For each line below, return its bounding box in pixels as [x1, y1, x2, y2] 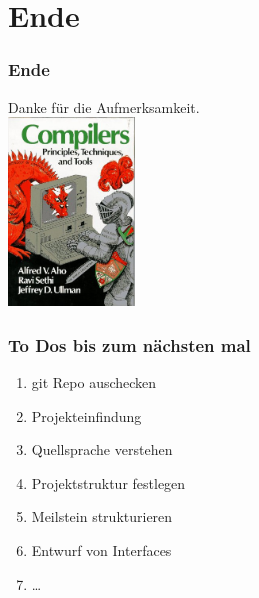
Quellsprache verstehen [31, 439, 173, 460]
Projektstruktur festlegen [31, 472, 186, 493]
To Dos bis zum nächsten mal [8, 332, 251, 357]
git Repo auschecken [31, 371, 157, 392]
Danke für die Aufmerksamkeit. [8, 96, 200, 117]
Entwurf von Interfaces [31, 539, 172, 560]
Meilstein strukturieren [31, 506, 173, 527]
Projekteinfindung [31, 405, 142, 426]
